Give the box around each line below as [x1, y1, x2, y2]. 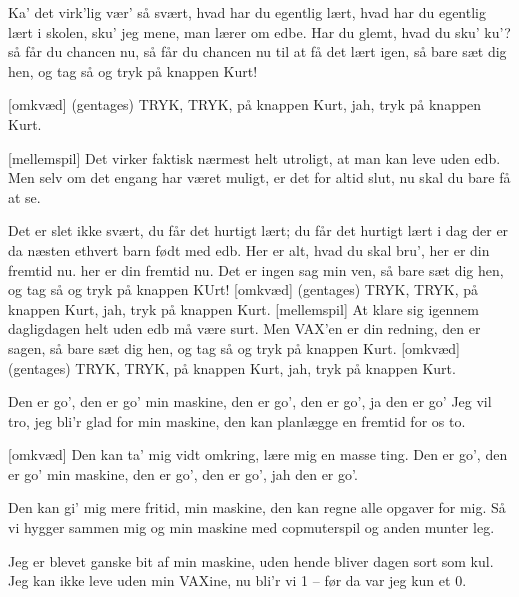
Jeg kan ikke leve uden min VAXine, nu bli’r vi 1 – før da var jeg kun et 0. [8, 570, 467, 591]
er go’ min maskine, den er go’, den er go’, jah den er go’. [8, 463, 358, 484]
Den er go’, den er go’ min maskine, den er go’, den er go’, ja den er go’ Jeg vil [8, 391, 492, 412]
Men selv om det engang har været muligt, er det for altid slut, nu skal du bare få [8, 167, 511, 188]
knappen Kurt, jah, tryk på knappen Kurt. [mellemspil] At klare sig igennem [8, 298, 479, 319]
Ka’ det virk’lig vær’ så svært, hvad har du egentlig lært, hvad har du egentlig [8, 2, 486, 22]
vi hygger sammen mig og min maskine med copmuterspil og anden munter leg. [8, 517, 495, 538]
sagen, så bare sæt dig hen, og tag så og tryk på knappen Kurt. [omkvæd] [8, 337, 460, 358]
